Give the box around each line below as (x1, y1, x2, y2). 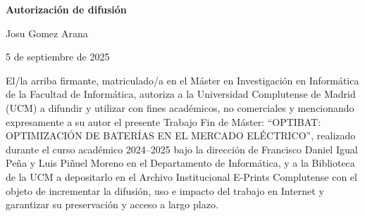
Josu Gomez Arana (6, 25, 88, 40)
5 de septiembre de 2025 (6, 49, 110, 64)
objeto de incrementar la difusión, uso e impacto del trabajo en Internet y (6, 183, 324, 198)
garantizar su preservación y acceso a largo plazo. (6, 197, 218, 212)
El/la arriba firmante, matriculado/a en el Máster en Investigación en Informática (6, 72, 359, 87)
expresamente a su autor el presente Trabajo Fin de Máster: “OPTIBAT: (6, 114, 321, 129)
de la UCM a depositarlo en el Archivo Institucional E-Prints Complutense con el (6, 169, 357, 184)
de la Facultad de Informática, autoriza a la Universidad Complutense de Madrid (6, 87, 356, 101)
